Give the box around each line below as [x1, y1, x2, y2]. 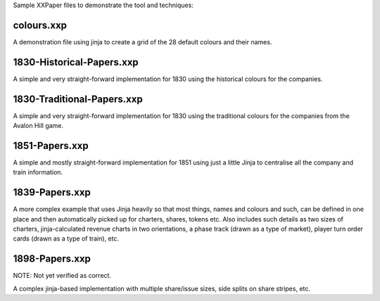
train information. [13, 168, 63, 177]
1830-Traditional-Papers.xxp [13, 93, 144, 105]
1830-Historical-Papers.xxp [13, 56, 139, 68]
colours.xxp [13, 19, 67, 31]
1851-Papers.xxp [13, 139, 89, 151]
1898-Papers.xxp [13, 253, 91, 265]
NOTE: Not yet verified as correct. [13, 271, 112, 280]
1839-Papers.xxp [13, 186, 91, 198]
